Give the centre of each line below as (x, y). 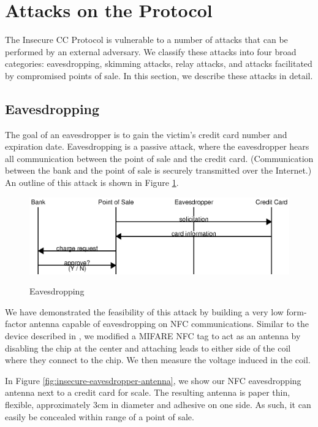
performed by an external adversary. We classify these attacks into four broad (151, 51)
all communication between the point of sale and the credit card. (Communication (159, 158)
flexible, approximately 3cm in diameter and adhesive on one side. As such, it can (158, 404)
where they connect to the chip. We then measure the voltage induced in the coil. (158, 360)
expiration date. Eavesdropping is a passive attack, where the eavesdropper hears (157, 146)
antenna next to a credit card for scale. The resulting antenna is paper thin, (148, 392)
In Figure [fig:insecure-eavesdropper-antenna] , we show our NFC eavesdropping (153, 380)
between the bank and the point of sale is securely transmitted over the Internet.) (158, 170)
